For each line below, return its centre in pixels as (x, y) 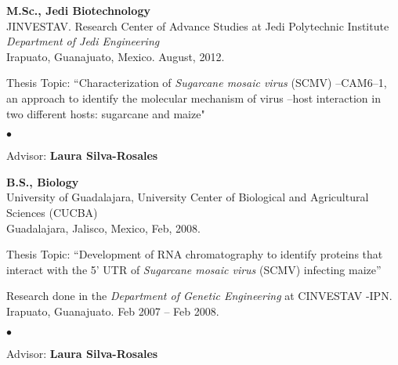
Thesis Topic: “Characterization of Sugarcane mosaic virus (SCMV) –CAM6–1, (197, 83)
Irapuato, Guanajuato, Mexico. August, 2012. (116, 56)
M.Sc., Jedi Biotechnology (78, 10)
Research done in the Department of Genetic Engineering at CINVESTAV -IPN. (199, 296)
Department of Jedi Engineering (83, 41)
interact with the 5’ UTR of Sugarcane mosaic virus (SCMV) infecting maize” (194, 269)
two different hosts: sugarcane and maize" (106, 113)
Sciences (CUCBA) (52, 212)
